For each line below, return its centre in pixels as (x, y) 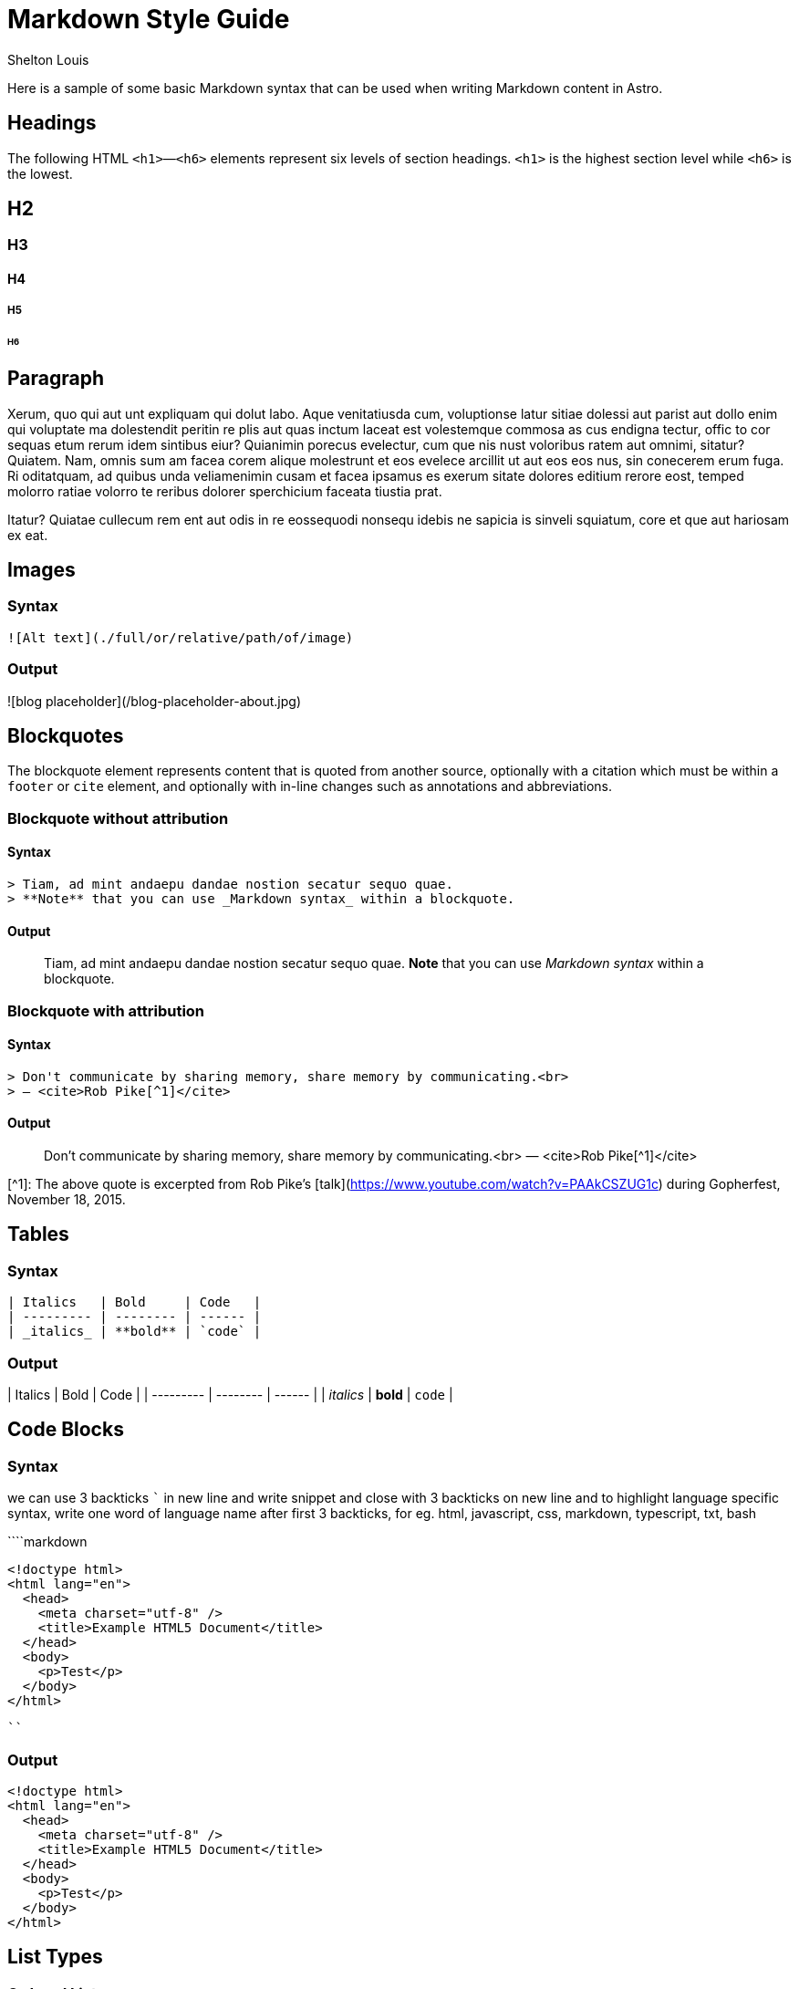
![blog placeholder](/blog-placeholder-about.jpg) (155, 701)
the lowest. (40, 173)
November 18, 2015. (67, 1199)
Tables (38, 1234)
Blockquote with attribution (106, 1010)
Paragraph (56, 379)
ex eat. (28, 535)
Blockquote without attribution (118, 818)
